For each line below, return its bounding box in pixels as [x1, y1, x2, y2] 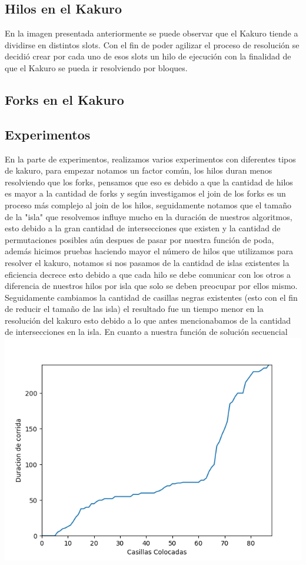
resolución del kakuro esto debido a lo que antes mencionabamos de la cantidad [5, 314, 291, 326]
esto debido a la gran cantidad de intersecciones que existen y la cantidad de [5, 222, 281, 234]
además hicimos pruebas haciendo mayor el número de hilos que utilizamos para [5, 245, 294, 257]
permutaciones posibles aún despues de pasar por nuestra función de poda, [5, 233, 274, 245]
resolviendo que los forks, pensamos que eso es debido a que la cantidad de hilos [5, 175, 293, 188]
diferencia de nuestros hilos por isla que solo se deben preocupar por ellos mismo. [5, 280, 298, 292]
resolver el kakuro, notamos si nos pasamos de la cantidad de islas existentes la [5, 256, 290, 268]
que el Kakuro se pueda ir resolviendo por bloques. [5, 61, 188, 74]
